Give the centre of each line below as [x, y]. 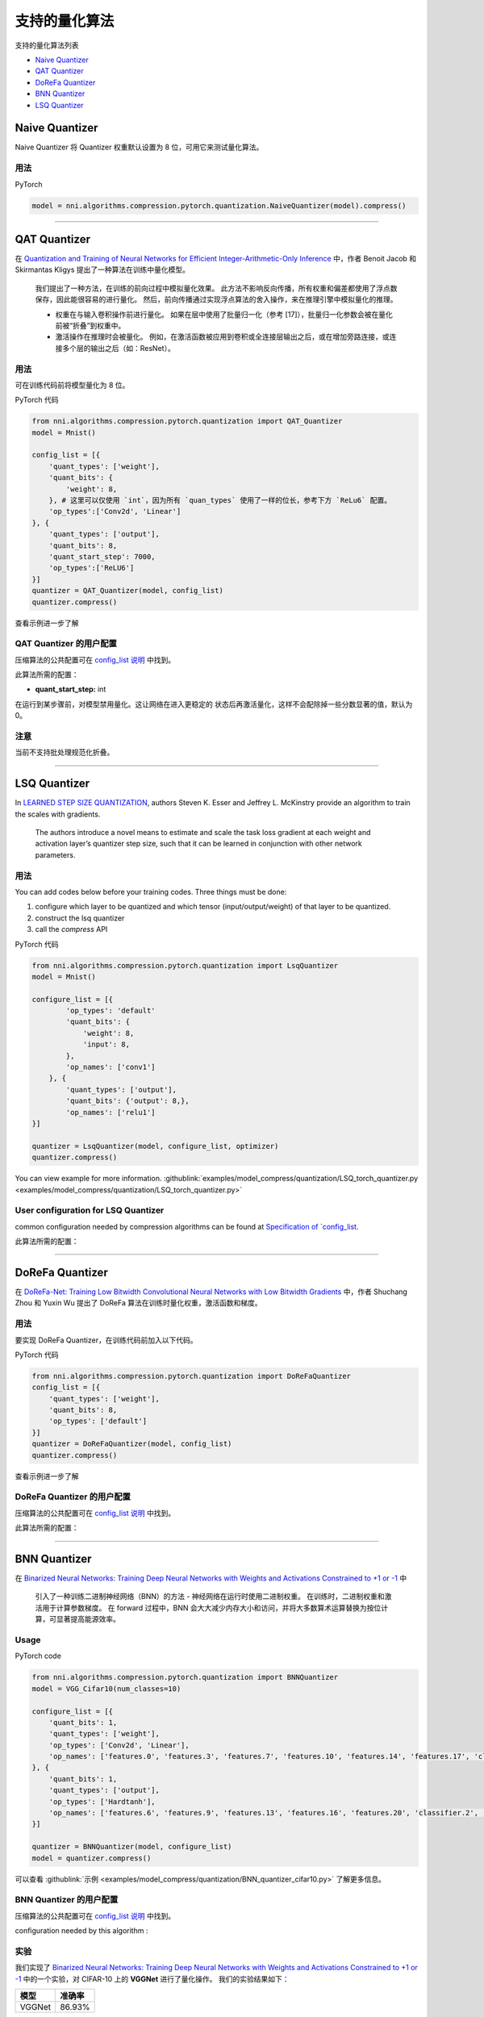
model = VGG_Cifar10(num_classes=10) [106, 1689]
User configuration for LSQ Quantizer [90, 1210]
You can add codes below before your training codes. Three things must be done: [151, 892]
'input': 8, [106, 1044]
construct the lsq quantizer [80, 918]
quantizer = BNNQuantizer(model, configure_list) [132, 1847]
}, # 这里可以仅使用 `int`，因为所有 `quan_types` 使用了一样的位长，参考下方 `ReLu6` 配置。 [220, 501]
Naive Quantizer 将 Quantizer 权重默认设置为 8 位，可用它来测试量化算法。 [139, 147]
